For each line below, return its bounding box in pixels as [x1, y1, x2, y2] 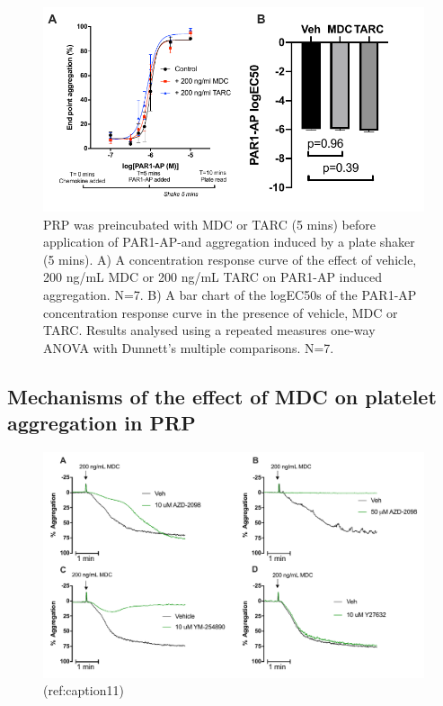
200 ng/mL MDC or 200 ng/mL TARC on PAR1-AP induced [43, 267, 383, 286]
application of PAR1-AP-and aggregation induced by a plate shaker [43, 232, 415, 251]
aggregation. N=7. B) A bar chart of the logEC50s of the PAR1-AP [43, 285, 417, 304]
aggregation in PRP [7, 409, 196, 437]
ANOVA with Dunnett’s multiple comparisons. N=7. [43, 338, 334, 357]
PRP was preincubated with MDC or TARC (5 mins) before [43, 214, 376, 233]
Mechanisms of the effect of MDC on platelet [7, 382, 437, 410]
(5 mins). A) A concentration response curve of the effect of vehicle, [43, 249, 417, 268]
